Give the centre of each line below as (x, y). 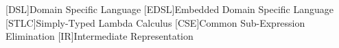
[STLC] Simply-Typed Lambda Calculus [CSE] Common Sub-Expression (155, 22)
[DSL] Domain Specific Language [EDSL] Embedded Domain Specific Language (170, 9)
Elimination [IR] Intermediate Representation (100, 36)
